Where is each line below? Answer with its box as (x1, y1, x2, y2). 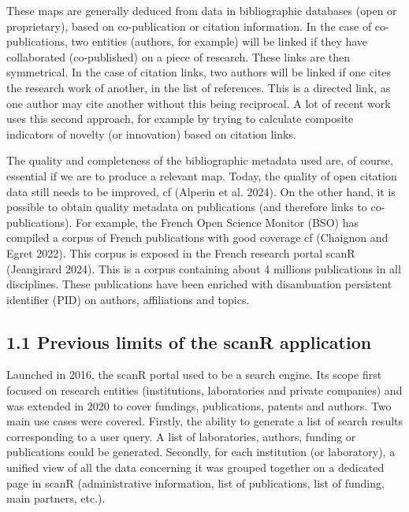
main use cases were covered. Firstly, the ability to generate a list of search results (6, 413, 403, 429)
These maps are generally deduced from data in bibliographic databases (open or (6, 2, 397, 18)
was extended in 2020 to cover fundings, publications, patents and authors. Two (6, 397, 392, 414)
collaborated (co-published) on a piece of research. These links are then (6, 48, 351, 65)
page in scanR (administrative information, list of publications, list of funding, (6, 474, 385, 491)
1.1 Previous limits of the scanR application (6, 329, 372, 354)
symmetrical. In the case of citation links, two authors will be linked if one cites (6, 64, 392, 80)
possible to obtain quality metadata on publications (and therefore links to (6, 198, 367, 215)
